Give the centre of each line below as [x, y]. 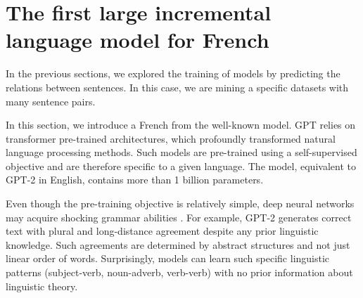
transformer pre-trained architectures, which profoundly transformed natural [171, 138]
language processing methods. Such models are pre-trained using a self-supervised [181, 152]
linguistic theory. [42, 286]
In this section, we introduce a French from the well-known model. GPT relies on [181, 125]
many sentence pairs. [51, 101]
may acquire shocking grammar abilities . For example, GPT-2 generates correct [179, 217]
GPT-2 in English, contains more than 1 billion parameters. [135, 180]
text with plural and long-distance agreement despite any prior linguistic [162, 231]
